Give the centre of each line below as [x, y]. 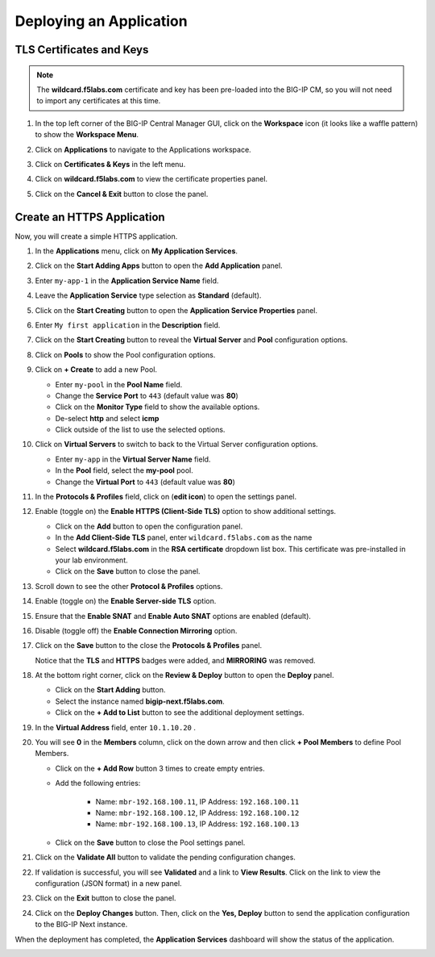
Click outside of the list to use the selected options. [140, 430]
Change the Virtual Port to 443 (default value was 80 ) [145, 482]
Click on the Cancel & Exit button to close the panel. [122, 194]
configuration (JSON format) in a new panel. [108, 883]
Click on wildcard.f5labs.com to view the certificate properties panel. [151, 179]
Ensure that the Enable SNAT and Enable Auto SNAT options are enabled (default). [173, 616]
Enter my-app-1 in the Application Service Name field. [127, 280]
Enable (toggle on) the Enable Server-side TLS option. [126, 601]
